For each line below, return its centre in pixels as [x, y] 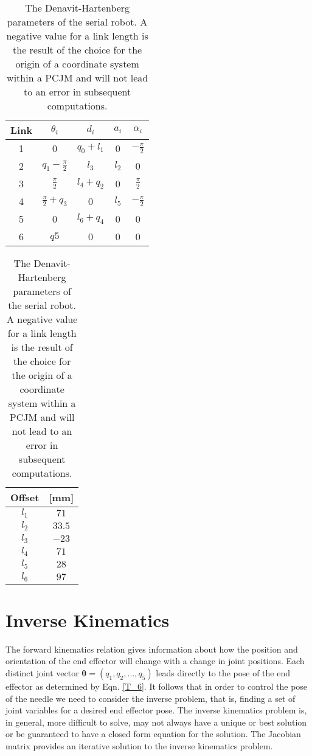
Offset [25, 497]
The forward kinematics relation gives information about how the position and [152, 649]
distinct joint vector [42, 672]
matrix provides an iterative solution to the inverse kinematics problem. [139, 745]
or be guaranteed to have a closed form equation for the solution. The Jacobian [153, 734]
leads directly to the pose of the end [223, 672]
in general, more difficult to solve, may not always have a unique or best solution [156, 722]
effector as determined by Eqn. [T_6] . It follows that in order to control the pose [157, 686]
